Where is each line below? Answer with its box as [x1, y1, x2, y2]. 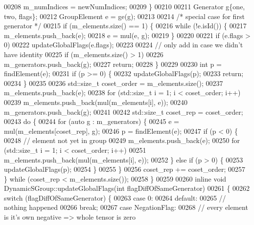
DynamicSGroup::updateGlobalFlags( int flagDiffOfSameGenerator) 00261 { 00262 [4, 183, 250, 193]
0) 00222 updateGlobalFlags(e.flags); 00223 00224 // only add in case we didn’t [4, 40, 243, 50]
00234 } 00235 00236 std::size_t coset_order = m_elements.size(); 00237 [4, 78, 223, 88]
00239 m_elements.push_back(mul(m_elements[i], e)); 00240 [4, 97, 188, 107]
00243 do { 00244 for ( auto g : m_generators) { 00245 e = [4, 116, 179, 126]
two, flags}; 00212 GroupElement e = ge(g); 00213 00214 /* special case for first [4, 11, 245, 21]
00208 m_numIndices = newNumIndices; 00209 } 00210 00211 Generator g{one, [4, 1, 245, 11]
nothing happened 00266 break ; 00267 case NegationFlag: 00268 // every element [4, 202, 248, 212]
